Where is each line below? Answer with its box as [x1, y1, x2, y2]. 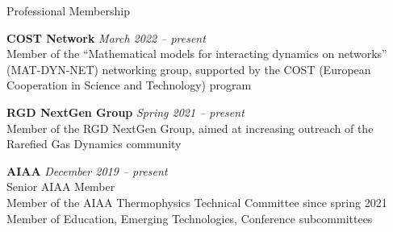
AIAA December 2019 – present [6, 162, 168, 179]
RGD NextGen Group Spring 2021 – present [6, 103, 245, 120]
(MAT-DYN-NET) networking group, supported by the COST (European [6, 60, 371, 77]
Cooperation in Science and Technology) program [6, 77, 252, 93]
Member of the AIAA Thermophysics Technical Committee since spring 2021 [6, 193, 387, 210]
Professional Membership [6, 2, 130, 19]
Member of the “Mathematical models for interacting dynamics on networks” [6, 45, 387, 62]
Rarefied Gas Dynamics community [6, 135, 182, 152]
